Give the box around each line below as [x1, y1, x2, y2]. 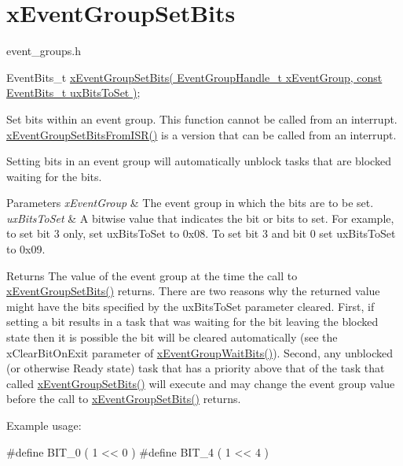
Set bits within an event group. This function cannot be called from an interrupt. [6, 110, 398, 127]
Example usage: [6, 417, 82, 433]
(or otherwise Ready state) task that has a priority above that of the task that [6, 360, 385, 376]
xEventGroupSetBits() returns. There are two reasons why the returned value [6, 283, 380, 299]
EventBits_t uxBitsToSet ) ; [6, 84, 141, 101]
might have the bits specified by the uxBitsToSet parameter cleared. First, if [6, 298, 375, 314]
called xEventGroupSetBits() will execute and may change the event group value [6, 375, 395, 391]
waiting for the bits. [6, 168, 102, 184]
